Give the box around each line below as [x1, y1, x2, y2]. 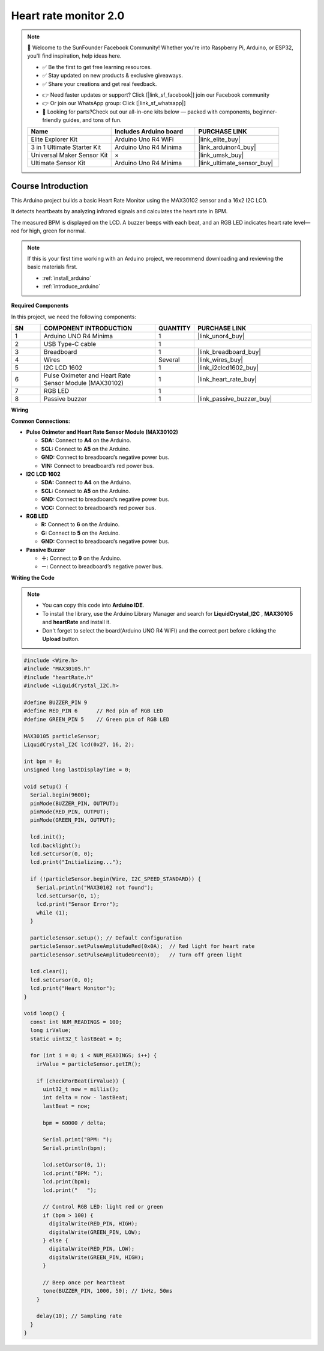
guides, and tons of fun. [62, 117, 122, 124]
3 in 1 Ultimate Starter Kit [31, 143, 101, 151]
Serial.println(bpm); [43, 1144, 106, 1152]
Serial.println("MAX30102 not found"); [36, 884, 154, 891]
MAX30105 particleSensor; [23, 733, 100, 739]
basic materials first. [27, 263, 78, 270]
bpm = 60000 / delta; [43, 1119, 106, 1126]
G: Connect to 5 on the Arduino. [41, 529, 120, 536]
